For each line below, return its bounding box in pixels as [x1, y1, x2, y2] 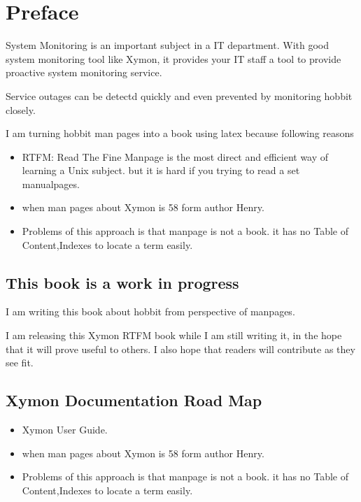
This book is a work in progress [6, 271, 239, 293]
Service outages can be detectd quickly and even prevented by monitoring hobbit [6, 88, 353, 103]
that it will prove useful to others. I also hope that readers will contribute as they [6, 341, 355, 356]
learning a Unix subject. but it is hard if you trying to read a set [22, 163, 300, 178]
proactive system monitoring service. [6, 65, 162, 80]
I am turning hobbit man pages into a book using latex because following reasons [6, 126, 354, 141]
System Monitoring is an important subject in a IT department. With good [6, 38, 329, 52]
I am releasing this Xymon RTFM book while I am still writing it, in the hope [6, 328, 342, 343]
